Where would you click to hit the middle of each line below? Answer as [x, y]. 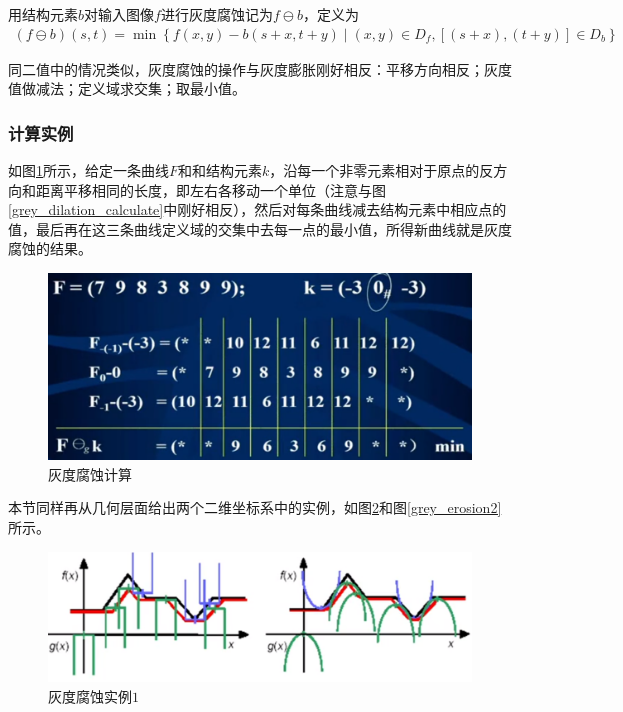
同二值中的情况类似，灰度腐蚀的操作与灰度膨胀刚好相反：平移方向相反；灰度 [260, 68]
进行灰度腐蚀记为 [216, 14]
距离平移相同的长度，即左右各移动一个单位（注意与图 [210, 189]
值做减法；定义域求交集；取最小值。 [127, 88]
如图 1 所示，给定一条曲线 [88, 170]
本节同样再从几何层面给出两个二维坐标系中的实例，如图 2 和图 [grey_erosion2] [255, 507]
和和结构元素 [220, 170]
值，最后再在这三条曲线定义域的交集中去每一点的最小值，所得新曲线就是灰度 [260, 228]
